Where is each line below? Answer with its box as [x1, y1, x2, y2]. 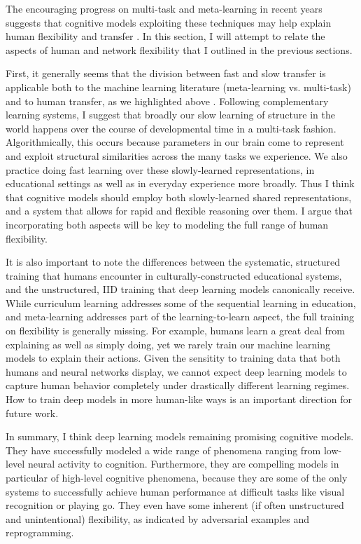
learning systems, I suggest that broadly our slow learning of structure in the [6, 107, 335, 122]
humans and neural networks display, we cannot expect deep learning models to [6, 364, 347, 379]
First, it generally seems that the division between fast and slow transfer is [6, 66, 326, 81]
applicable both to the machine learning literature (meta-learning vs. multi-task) [6, 79, 351, 94]
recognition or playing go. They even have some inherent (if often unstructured [6, 498, 344, 512]
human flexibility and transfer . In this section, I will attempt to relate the [6, 29, 325, 43]
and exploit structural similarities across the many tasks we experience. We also [6, 148, 348, 163]
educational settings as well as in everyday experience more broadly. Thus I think [6, 176, 355, 191]
